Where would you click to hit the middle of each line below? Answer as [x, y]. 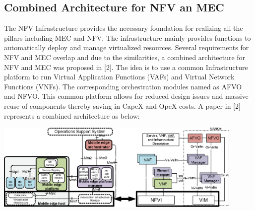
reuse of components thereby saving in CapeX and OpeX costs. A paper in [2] [122, 105]
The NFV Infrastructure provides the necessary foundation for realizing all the [124, 28]
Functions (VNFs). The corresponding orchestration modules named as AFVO [123, 86]
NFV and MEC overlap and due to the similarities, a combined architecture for [125, 57]
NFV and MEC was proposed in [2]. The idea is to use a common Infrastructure [126, 67]
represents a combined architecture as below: [72, 115]
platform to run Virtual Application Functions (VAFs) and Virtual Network [119, 77]
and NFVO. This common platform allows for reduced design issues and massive [126, 96]
